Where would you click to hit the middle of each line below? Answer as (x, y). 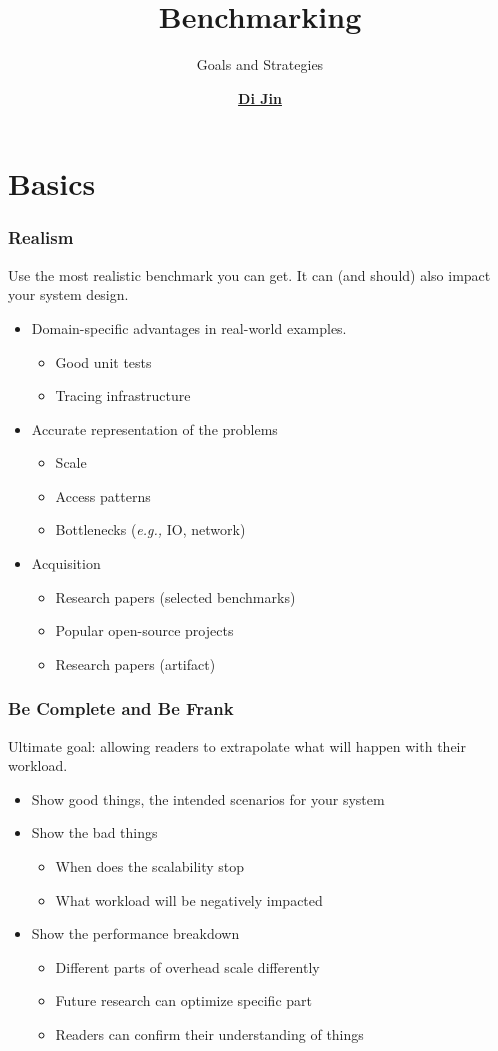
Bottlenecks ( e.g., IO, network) (150, 529)
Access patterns (103, 495)
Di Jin (260, 97)
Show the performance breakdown (135, 933)
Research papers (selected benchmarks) (175, 596)
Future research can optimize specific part (183, 1000)
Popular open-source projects (144, 630)
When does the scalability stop (150, 866)
